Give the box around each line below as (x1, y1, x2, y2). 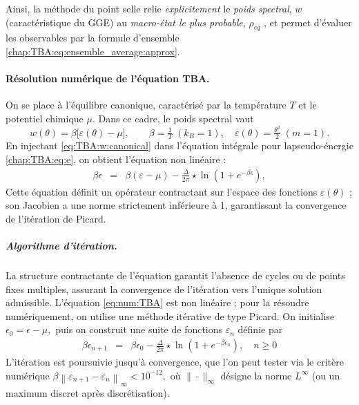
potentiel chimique (6, 111, 84, 125)
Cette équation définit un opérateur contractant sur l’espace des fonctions (6, 184, 318, 198)
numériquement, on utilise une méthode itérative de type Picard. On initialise (6, 308, 335, 323)
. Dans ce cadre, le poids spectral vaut (92, 111, 254, 125)
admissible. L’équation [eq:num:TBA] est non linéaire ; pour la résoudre (6, 295, 309, 310)
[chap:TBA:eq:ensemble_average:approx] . (6, 44, 180, 58)
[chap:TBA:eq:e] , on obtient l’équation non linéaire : (6, 152, 226, 167)
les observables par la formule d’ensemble (6, 30, 179, 45)
